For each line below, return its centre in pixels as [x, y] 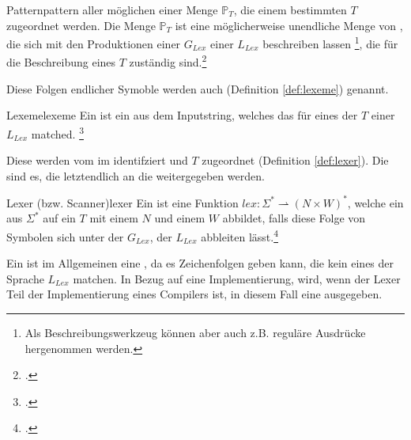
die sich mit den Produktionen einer [94, 43]
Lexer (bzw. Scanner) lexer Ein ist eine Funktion [123, 202]
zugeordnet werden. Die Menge [81, 25]
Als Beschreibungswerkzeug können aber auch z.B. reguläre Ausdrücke [195, 333]
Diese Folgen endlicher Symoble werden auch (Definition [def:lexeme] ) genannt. [198, 88]
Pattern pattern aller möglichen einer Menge [112, 9]
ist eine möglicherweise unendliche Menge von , [289, 25]
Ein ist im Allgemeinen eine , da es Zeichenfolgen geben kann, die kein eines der [200, 263]
